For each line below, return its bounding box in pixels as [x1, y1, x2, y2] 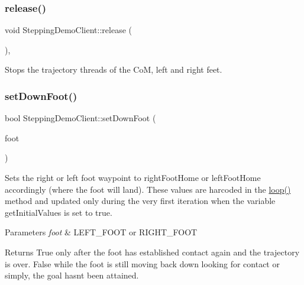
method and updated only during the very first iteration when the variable [5, 195, 276, 207]
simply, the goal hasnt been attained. [5, 269, 139, 281]
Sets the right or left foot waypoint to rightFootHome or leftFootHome [5, 171, 261, 183]
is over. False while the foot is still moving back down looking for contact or [5, 257, 280, 270]
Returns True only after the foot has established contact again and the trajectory [5, 245, 300, 258]
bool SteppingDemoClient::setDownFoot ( [5, 112, 156, 124]
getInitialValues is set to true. [5, 206, 112, 218]
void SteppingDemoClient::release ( [5, 24, 132, 36]
